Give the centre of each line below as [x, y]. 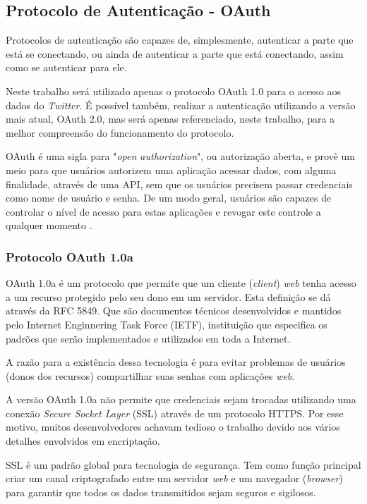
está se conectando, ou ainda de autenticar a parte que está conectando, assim [175, 53]
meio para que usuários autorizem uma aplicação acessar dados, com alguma [171, 170]
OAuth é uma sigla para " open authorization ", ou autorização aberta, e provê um [180, 156]
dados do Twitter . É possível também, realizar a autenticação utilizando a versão [181, 105]
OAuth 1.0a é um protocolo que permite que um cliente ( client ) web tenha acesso [181, 283]
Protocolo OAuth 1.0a [70, 256]
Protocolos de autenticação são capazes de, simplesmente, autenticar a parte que [180, 40]
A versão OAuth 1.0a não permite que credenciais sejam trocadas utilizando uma [181, 399]
